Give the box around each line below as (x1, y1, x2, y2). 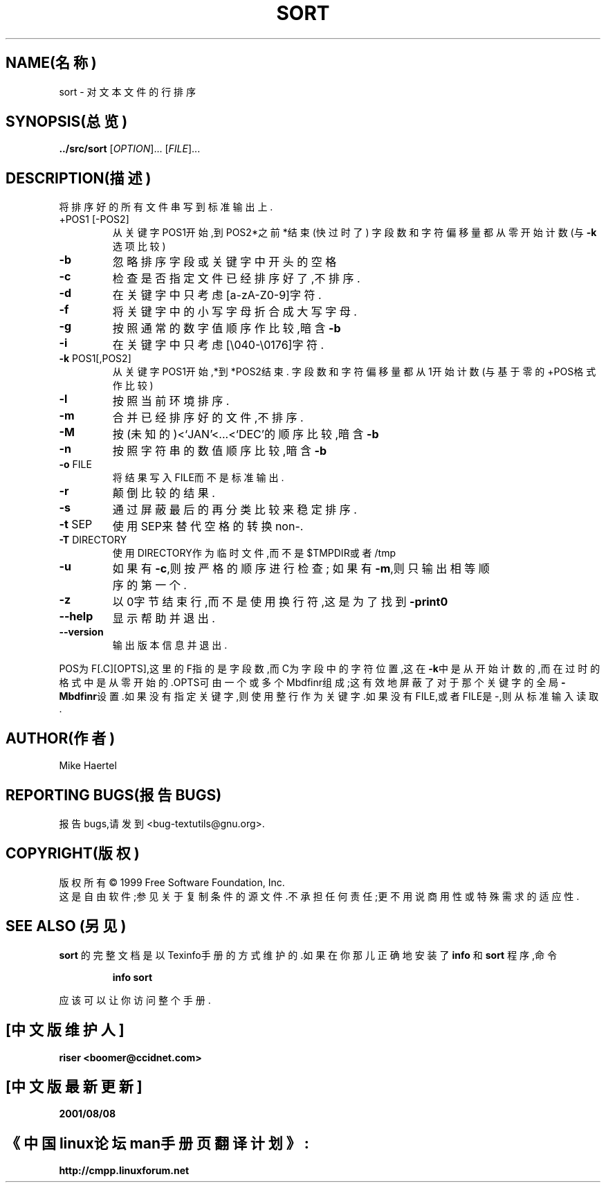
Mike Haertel (59, 759, 117, 772)
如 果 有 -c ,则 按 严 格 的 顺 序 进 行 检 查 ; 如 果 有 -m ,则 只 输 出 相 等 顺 (112, 561, 490, 576)
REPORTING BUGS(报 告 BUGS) (6, 786, 222, 804)
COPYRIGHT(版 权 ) (6, 845, 140, 863)
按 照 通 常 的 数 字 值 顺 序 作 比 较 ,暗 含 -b (112, 321, 341, 336)
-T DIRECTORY (59, 534, 127, 546)
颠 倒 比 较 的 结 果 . (112, 486, 215, 501)
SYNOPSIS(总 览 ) (6, 113, 128, 131)
